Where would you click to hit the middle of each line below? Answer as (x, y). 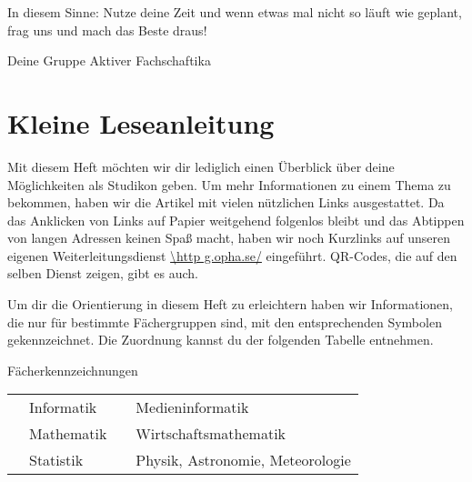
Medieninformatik (192, 407)
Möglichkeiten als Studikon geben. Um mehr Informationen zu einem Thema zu (229, 184)
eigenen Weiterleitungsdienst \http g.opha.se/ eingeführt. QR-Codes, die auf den (232, 255)
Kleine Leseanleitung (141, 122)
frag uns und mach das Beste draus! (107, 30)
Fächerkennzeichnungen (73, 370)
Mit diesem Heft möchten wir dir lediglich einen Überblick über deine (201, 166)
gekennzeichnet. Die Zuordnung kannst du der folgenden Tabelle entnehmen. (221, 340)
